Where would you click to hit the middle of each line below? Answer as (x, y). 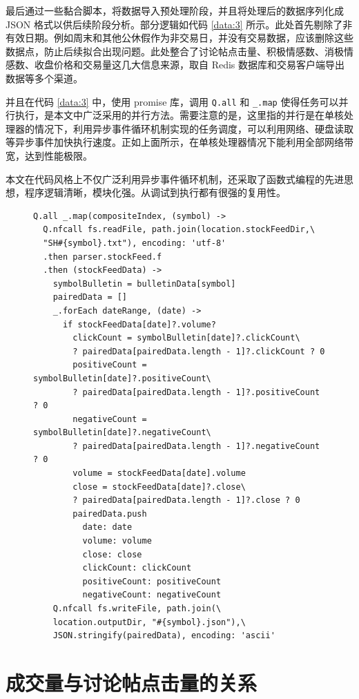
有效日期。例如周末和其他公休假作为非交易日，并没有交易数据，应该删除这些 (179, 38)
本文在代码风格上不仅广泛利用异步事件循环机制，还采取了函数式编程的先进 (175, 179)
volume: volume (117, 541)
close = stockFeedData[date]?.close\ (159, 487)
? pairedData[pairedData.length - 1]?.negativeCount (196, 446)
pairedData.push (110, 514)
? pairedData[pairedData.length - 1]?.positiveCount (196, 392)
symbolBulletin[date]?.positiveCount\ (122, 378)
